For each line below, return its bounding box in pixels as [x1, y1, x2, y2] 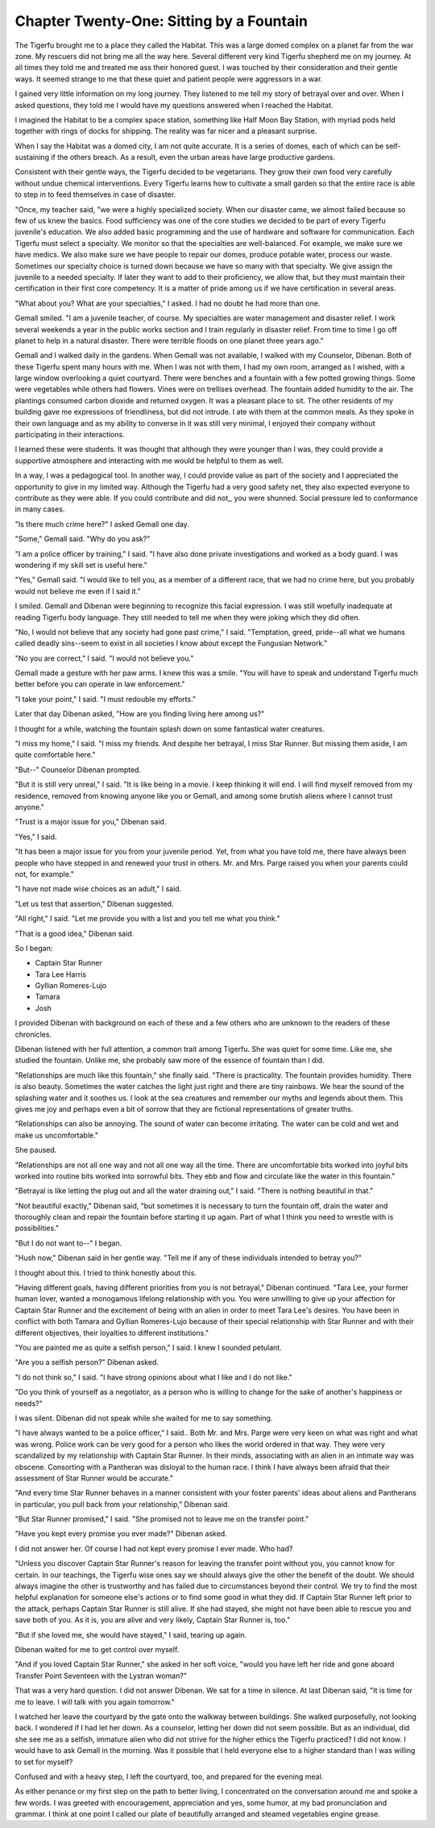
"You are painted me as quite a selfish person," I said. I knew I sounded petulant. [14, 1343, 282, 1352]
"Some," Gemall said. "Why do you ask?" [14, 534, 151, 544]
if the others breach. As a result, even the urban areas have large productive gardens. [51, 152, 336, 162]
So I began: [14, 943, 53, 953]
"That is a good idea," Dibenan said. [14, 929, 135, 938]
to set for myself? [14, 1757, 73, 1767]
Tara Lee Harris [35, 969, 87, 979]
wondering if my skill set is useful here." [14, 560, 148, 570]
